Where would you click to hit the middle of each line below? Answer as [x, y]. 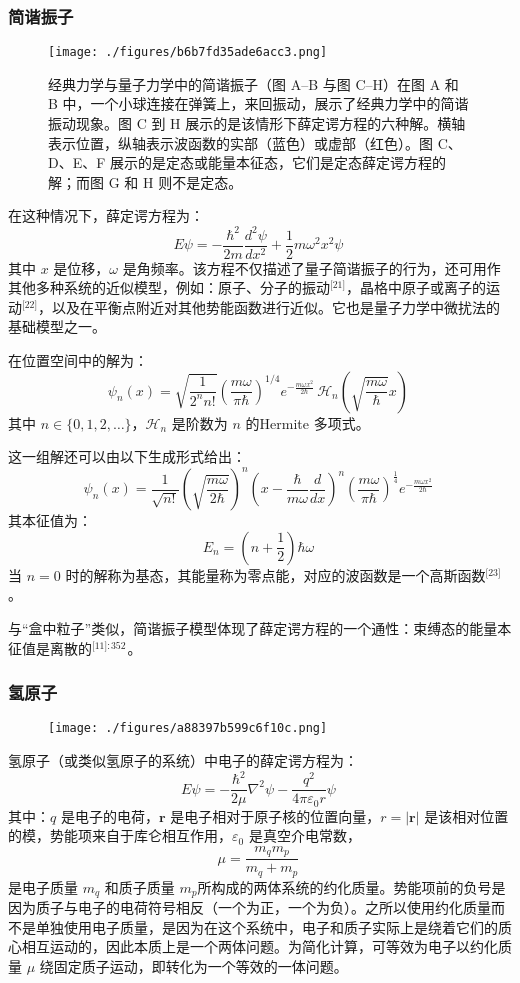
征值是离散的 [50, 647]
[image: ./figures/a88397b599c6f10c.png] [188, 728]
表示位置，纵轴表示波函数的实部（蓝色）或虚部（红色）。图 [240, 142]
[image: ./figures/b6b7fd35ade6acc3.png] [188, 52]
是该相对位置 [466, 815]
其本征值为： [50, 520]
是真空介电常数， [304, 835]
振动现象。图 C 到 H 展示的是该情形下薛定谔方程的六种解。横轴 [257, 123]
